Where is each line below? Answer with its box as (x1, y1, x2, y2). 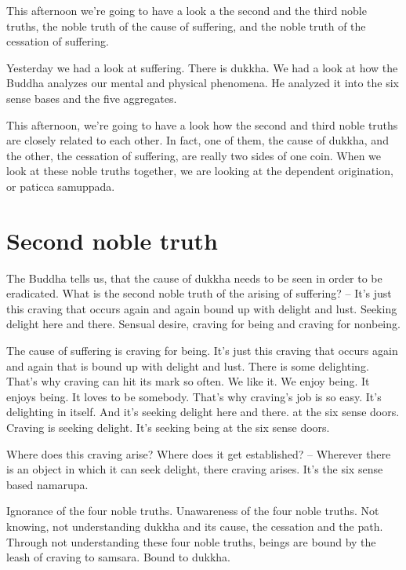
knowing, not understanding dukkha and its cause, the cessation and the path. (6, 517, 383, 534)
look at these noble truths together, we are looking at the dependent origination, (6, 163, 393, 179)
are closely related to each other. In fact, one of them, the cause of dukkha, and (6, 132, 389, 148)
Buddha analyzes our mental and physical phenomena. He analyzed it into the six (6, 75, 399, 91)
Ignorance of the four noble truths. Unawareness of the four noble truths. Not (6, 502, 379, 519)
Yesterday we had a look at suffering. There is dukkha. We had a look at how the (6, 59, 398, 75)
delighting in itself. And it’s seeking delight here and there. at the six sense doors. (6, 404, 400, 420)
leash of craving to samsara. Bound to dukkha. (6, 549, 230, 565)
